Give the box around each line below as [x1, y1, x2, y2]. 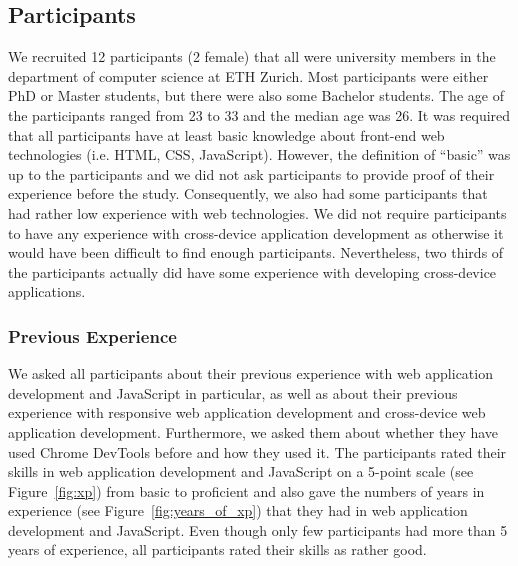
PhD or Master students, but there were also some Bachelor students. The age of [8, 85, 504, 106]
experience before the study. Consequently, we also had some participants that [8, 183, 488, 204]
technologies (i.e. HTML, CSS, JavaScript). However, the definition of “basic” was [8, 144, 511, 165]
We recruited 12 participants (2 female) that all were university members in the [8, 46, 496, 67]
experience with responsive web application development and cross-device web [8, 402, 486, 423]
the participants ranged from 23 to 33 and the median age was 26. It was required [8, 104, 511, 125]
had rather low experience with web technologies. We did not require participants [8, 202, 507, 223]
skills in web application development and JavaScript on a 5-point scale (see [8, 461, 474, 482]
